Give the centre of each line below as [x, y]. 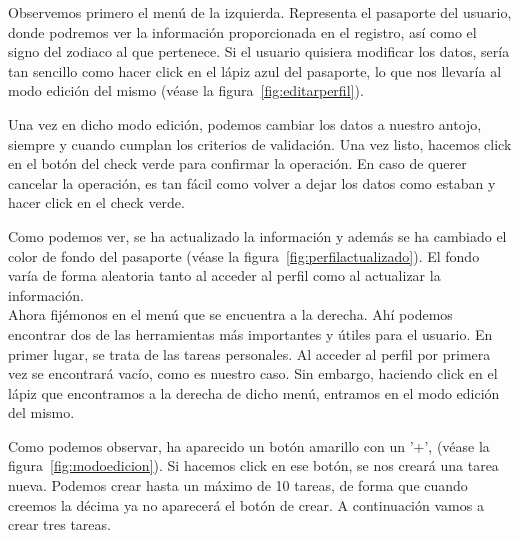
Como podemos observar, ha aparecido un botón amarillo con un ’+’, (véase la [249, 445]
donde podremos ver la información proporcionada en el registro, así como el [242, 31]
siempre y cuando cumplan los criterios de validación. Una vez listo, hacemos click [260, 143]
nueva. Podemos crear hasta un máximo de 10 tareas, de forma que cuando [238, 485]
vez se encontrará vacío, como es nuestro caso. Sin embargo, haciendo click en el [253, 373]
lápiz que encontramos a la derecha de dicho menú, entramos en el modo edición [254, 392]
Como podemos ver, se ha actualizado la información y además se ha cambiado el [257, 235]
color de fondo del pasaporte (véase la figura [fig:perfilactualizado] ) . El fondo [244, 255]
